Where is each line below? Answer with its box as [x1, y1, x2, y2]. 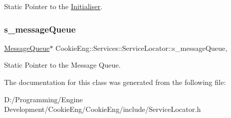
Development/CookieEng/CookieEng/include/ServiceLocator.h [4, 104, 201, 114]
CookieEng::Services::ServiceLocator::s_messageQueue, [55, 42, 227, 53]
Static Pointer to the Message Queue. [4, 60, 121, 70]
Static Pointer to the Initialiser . [4, 1, 102, 11]
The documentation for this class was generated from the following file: [4, 77, 226, 87]
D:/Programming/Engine [4, 94, 83, 104]
